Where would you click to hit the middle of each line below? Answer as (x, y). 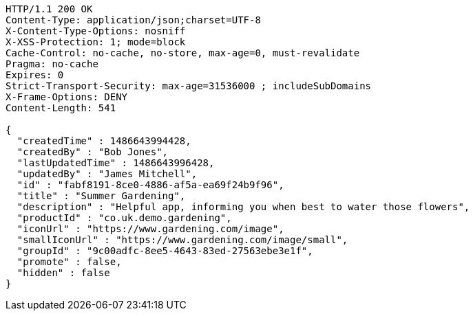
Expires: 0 (35, 75)
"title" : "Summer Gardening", (101, 196)
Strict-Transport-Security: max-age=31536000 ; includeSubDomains (189, 86)
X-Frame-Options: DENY (67, 97)
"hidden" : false (63, 273)
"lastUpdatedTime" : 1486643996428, (116, 163)
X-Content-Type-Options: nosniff (96, 31)
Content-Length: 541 (61, 108)
